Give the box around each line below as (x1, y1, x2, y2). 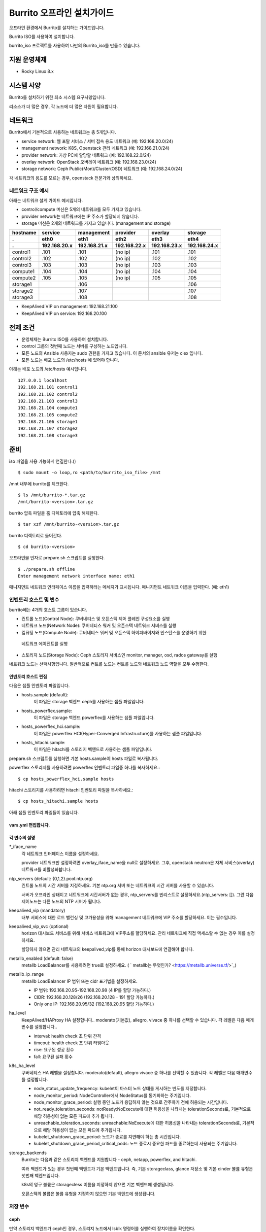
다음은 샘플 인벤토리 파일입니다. (9, 683, 70, 688)
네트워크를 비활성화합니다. (21, 866, 72, 872)
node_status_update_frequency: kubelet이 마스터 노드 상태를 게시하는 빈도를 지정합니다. (33, 1086, 207, 1092)
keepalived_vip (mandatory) (9, 907, 66, 914)
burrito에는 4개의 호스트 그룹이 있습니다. (9, 607, 88, 613)
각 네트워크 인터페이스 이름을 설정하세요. (21, 851, 100, 856)
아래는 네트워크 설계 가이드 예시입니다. (9, 197, 83, 203)
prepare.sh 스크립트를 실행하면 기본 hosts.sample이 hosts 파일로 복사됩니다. (9, 755, 159, 761)
